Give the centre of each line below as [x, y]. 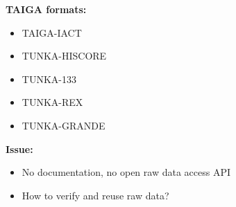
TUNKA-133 [49, 79]
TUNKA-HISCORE [64, 56]
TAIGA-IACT [52, 32]
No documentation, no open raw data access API [126, 172]
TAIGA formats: [46, 9]
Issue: [19, 148]
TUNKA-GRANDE [64, 125]
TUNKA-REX [52, 102]
